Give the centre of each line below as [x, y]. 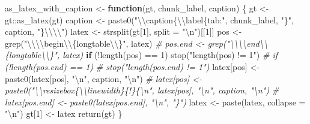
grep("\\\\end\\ [238, 43]
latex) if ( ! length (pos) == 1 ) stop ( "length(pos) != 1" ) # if [170, 55]
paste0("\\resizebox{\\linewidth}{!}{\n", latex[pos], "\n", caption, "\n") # [142, 90]
